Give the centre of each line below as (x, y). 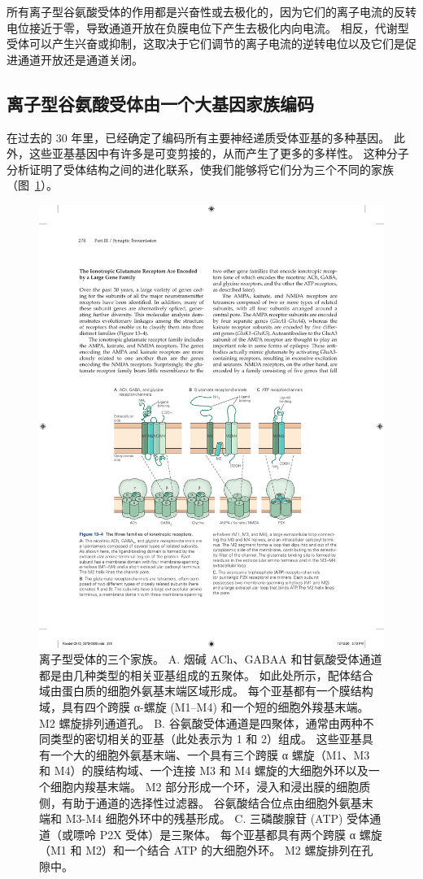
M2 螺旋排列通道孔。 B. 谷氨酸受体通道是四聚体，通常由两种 (201, 722)
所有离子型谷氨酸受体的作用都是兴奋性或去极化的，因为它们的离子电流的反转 (211, 11)
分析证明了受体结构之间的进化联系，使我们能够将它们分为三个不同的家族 (200, 169)
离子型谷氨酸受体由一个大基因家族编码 (160, 103)
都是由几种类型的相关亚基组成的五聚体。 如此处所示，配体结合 (206, 674)
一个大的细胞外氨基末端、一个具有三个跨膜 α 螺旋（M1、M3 (210, 754)
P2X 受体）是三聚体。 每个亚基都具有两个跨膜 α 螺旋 (241, 834)
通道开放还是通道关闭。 (80, 59)
